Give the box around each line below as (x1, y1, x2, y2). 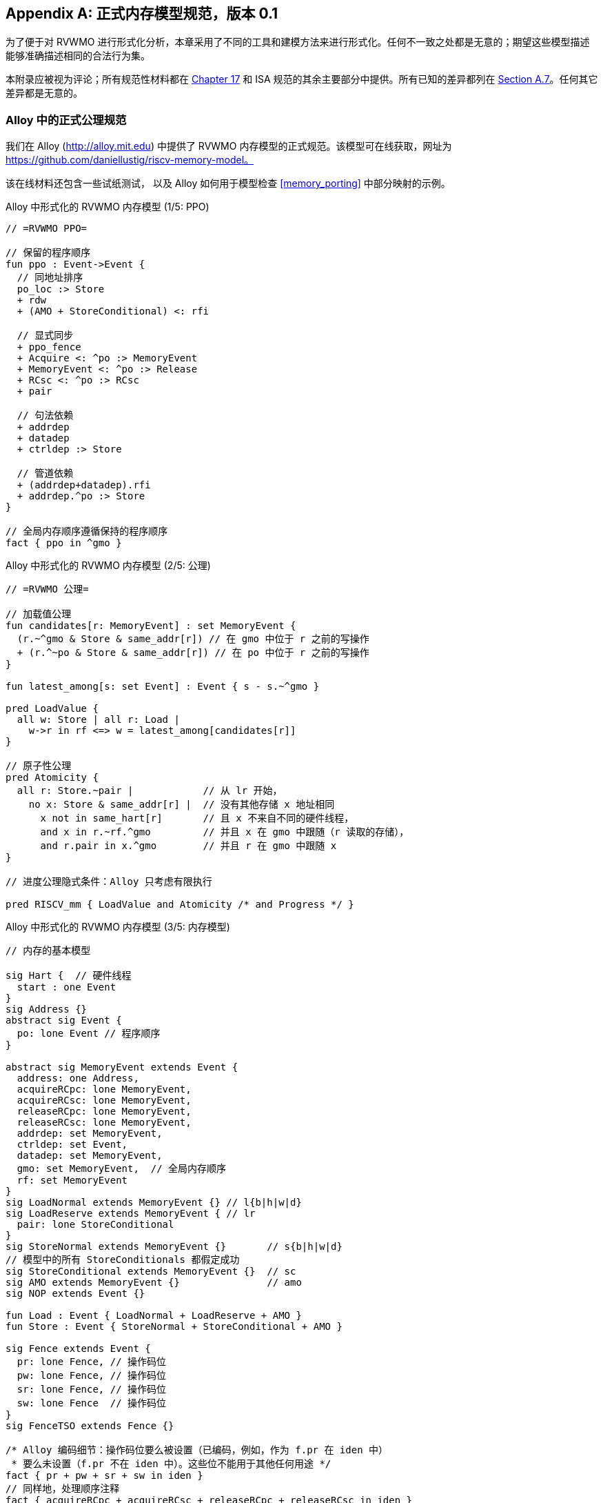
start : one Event (17, 982, 116, 993)
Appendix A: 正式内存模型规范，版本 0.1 (6, 5, 278, 22)
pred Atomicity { (6, 772, 99, 784)
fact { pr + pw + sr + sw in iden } (6, 1470, 203, 1482)
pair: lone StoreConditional (17, 1219, 174, 1231)
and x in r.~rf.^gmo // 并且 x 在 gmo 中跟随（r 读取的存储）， (40, 826, 409, 838)
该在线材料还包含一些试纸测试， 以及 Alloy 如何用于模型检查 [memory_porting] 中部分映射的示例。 (6, 177, 451, 190)
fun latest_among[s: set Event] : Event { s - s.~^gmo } (6, 681, 320, 693)
